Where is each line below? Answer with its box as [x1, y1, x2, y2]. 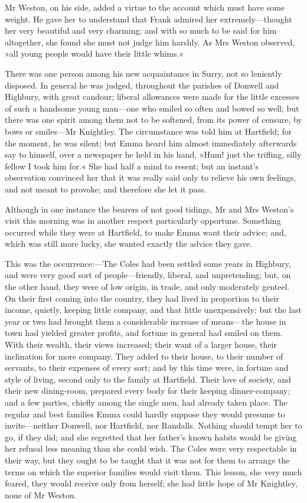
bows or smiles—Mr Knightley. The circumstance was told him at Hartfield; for [5, 125, 292, 137]
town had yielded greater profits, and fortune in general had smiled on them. [5, 326, 283, 339]
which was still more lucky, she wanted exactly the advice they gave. [5, 237, 253, 250]
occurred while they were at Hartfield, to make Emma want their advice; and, [5, 226, 286, 238]
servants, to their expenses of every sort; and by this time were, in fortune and [5, 361, 289, 374]
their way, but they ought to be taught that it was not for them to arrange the [5, 453, 290, 466]
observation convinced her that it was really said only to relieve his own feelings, [5, 171, 296, 184]
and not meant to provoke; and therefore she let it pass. [5, 182, 207, 195]
